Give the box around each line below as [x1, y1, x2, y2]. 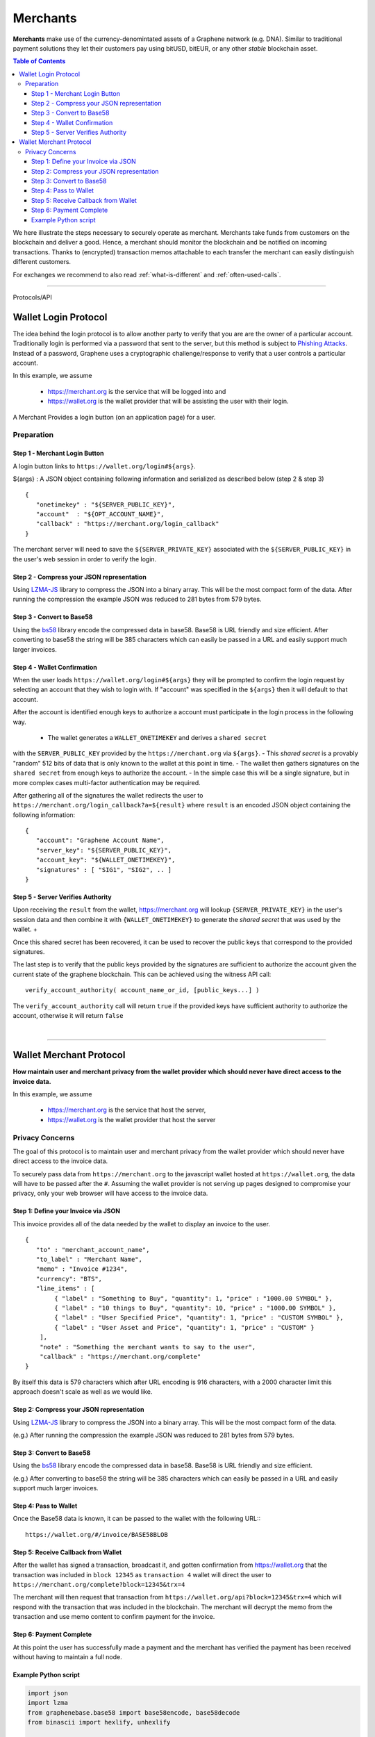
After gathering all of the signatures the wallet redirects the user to [12, 791, 203, 799]
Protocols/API [12, 293, 52, 302]
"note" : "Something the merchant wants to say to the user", [39, 1343, 256, 1351]
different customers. [12, 258, 72, 266]
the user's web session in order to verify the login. [12, 554, 157, 563]
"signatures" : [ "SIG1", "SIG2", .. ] [35, 866, 172, 873]
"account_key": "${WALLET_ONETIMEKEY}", [35, 856, 176, 864]
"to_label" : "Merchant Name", [35, 1256, 142, 1264]
